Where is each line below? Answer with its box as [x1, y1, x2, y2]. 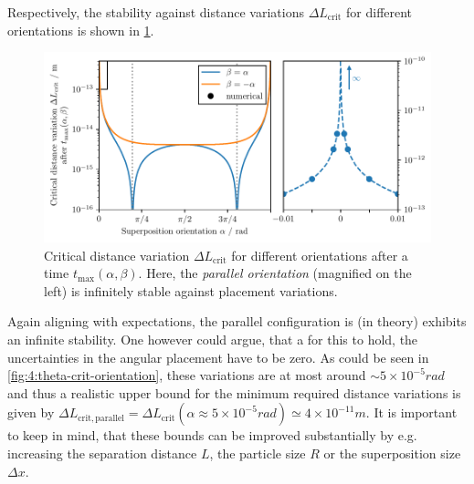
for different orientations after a [231, 245, 408, 264]
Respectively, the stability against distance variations [7, 3, 304, 21]
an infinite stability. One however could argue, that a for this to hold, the [7, 329, 418, 348]
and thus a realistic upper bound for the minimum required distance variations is [7, 383, 461, 402]
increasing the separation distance [7, 443, 197, 462]
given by [7, 403, 55, 422]
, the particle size [209, 443, 306, 462]
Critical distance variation [44, 245, 190, 264]
